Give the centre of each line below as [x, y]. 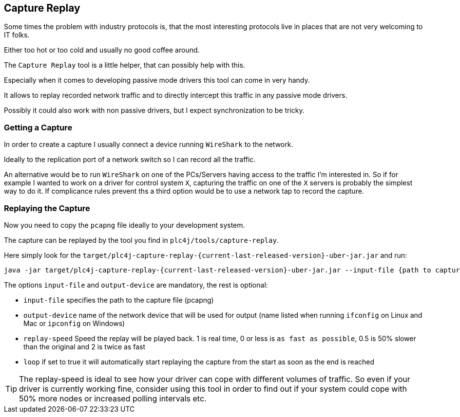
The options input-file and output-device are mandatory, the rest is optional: [136, 285]
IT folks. [17, 35]
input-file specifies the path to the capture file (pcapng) [119, 300]
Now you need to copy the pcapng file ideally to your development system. [125, 225]
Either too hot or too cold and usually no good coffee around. [102, 50]
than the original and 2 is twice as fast [85, 346]
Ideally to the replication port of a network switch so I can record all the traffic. [130, 160]
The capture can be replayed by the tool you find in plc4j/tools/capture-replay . [141, 240]
